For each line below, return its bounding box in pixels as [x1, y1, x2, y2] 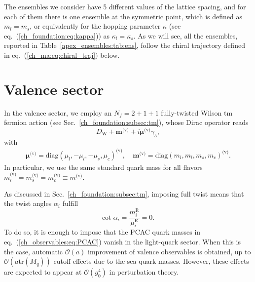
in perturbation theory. [109, 267, 179, 277]
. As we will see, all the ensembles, [133, 30, 238, 40]
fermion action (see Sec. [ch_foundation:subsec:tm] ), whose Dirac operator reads [4, 117, 249, 127]
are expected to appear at [4, 267, 82, 277]
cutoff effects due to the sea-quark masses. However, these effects [53, 256, 249, 266]
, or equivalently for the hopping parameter [30, 21, 161, 31]
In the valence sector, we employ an [4, 107, 112, 118]
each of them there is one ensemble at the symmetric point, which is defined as [4, 11, 242, 21]
